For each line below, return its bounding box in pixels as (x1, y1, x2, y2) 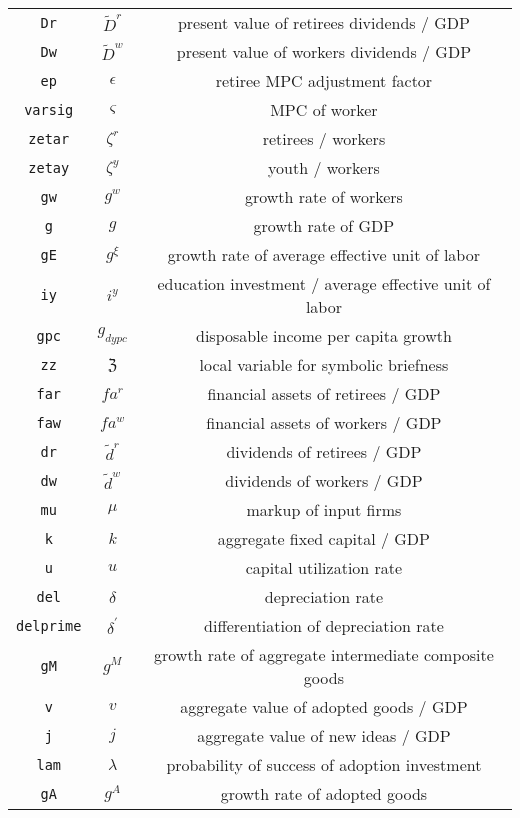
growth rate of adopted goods (220, 782, 428, 805)
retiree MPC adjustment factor (215, 69, 433, 92)
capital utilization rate (245, 556, 403, 579)
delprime (16, 617, 82, 634)
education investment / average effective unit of (157, 272, 491, 295)
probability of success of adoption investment (166, 753, 482, 776)
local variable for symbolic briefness (199, 353, 449, 376)
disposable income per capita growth (196, 324, 452, 347)
